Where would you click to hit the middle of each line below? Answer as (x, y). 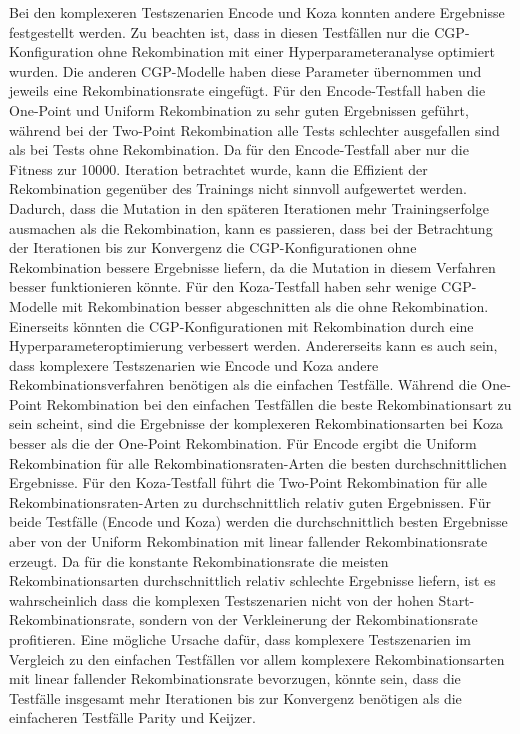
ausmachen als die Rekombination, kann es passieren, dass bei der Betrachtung (251, 227)
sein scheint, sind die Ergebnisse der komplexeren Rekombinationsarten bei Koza (256, 423)
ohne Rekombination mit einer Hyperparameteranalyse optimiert (296, 51)
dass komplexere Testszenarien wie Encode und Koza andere (194, 364)
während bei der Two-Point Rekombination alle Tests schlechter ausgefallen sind (254, 129)
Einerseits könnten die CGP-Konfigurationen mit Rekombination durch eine (241, 325)
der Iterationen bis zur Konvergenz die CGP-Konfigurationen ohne (213, 247)
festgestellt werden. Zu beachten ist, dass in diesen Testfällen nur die (219, 31)
